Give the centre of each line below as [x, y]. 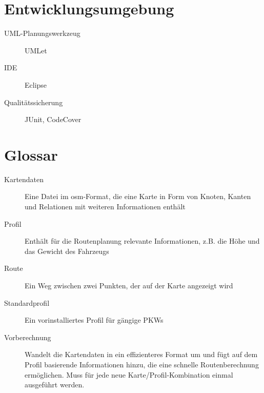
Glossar [31, 154]
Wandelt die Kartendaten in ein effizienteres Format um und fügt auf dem [141, 354]
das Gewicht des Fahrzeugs [67, 251]
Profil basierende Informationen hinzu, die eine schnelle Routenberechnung [142, 364]
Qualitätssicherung [34, 102]
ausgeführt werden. [55, 385]
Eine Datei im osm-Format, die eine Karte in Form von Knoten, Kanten [138, 196]
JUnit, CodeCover [53, 119]
